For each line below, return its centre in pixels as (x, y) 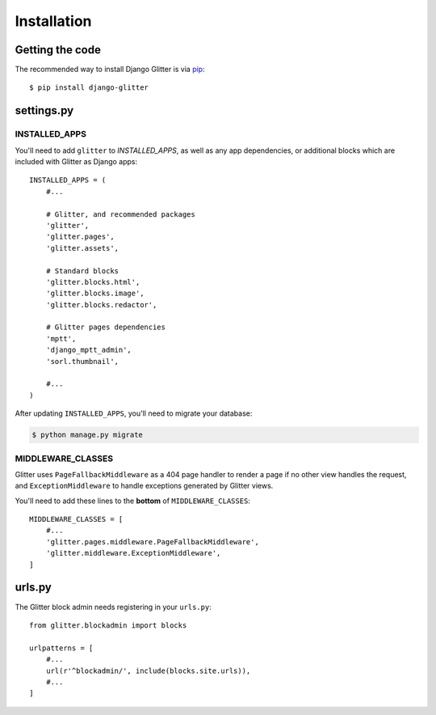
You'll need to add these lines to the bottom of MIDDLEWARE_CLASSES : (132, 501)
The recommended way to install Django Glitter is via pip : (110, 70)
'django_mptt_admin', (89, 350)
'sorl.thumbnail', (82, 361)
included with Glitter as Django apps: (76, 161)
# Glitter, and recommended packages (120, 214)
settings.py (44, 110)
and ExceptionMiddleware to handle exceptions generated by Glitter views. (144, 486)
